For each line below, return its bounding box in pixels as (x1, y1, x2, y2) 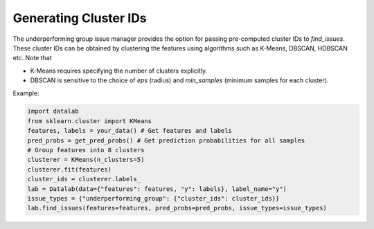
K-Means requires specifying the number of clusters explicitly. (30, 66, 208, 75)
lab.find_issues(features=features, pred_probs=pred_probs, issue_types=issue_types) (27, 204, 327, 212)
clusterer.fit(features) (27, 165, 112, 173)
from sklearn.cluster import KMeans (27, 117, 152, 125)
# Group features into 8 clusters (27, 146, 145, 154)
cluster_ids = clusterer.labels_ (27, 175, 141, 183)
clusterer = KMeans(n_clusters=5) (27, 156, 145, 164)
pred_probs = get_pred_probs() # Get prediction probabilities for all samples (27, 136, 305, 145)
